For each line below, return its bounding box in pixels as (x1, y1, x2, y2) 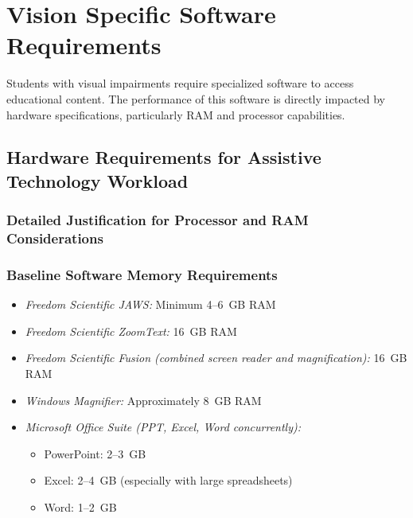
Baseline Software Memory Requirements (6, 264, 278, 284)
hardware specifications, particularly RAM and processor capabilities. (6, 106, 345, 123)
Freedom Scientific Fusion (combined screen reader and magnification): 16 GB (25, 349, 407, 366)
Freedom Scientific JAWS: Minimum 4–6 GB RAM (25, 296, 276, 313)
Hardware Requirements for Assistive (6, 145, 321, 169)
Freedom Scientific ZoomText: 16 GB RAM (25, 322, 237, 339)
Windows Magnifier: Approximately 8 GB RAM (25, 391, 262, 408)
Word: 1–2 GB (44, 499, 117, 515)
